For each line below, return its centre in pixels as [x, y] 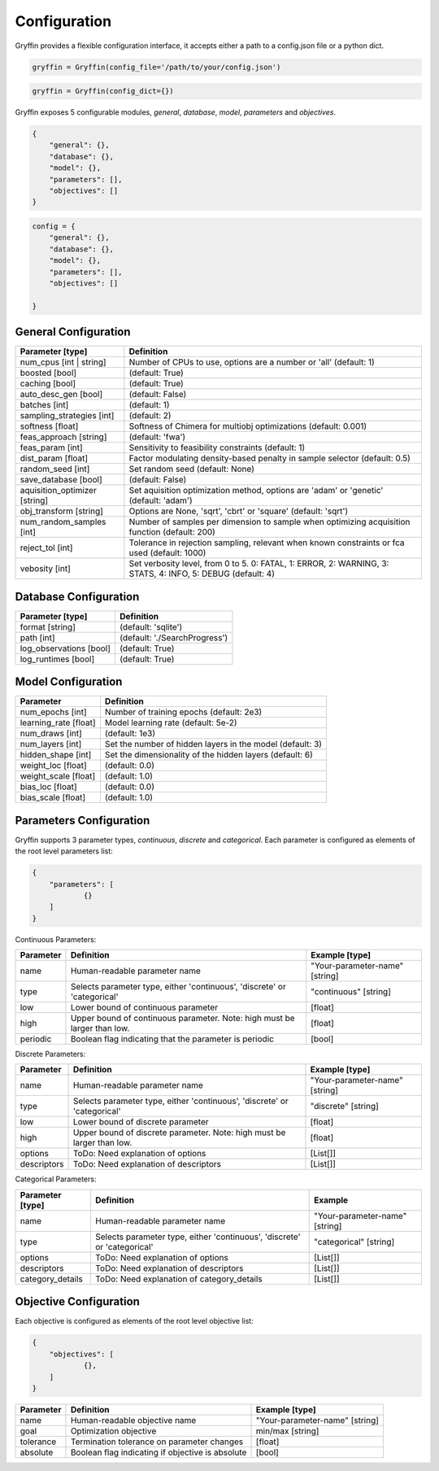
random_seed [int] [55, 469]
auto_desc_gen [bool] [61, 395]
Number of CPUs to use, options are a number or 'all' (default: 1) [252, 362]
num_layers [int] [51, 744]
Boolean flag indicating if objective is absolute [159, 1452]
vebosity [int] [45, 569]
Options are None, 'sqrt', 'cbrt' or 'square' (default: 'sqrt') [239, 511]
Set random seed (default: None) [192, 469]
